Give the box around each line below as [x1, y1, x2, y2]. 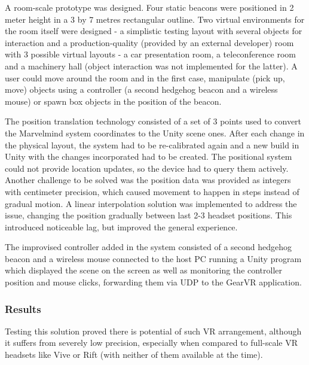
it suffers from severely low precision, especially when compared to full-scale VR [5, 336, 298, 349]
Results [5, 301, 41, 316]
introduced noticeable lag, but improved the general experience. [5, 220, 238, 233]
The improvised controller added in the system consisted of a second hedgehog [5, 241, 292, 253]
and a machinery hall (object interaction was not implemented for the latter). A [5, 59, 298, 72]
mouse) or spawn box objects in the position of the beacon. [5, 95, 222, 107]
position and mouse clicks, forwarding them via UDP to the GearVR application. [5, 276, 302, 288]
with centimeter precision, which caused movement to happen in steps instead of [5, 185, 299, 197]
